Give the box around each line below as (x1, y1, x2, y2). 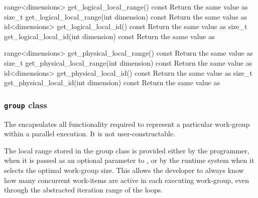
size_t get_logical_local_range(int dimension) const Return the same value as (4, 11, 247, 22)
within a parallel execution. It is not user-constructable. (4, 128, 176, 139)
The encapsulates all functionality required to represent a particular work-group (4, 118, 250, 129)
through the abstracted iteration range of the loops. (4, 184, 163, 195)
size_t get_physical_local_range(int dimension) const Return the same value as (4, 57, 252, 68)
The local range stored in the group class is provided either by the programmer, (4, 145, 249, 155)
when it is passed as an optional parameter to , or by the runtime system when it (4, 155, 254, 165)
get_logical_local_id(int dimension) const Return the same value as (4, 31, 215, 41)
